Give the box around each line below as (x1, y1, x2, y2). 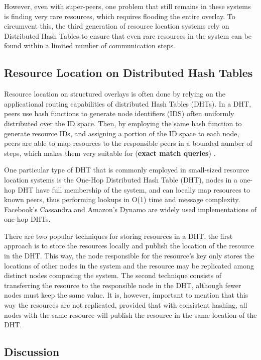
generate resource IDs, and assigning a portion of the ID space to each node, (4, 128, 239, 138)
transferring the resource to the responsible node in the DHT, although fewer (4, 280, 241, 290)
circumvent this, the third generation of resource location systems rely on (4, 21, 229, 31)
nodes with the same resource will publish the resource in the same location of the (4, 309, 257, 320)
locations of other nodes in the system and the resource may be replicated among (4, 260, 254, 271)
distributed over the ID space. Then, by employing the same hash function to (4, 118, 242, 128)
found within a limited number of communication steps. (4, 40, 175, 51)
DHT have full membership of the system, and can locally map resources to (18, 184, 250, 195)
